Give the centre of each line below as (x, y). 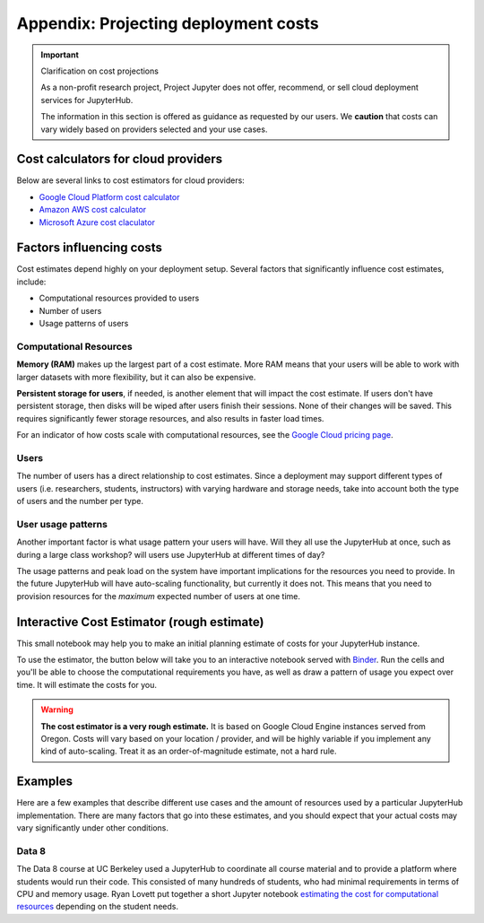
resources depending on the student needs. (98, 907)
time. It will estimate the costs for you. (86, 684)
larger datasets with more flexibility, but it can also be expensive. (136, 377)
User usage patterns (62, 524)
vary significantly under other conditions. (93, 828)
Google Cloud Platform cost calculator (109, 196)
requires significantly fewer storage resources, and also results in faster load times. (170, 418)
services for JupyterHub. (87, 100)
